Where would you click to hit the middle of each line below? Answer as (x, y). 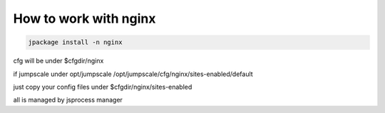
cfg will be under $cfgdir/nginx (58, 61)
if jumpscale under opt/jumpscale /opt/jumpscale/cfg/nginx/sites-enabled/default (133, 74)
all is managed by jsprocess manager (68, 100)
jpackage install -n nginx (75, 42)
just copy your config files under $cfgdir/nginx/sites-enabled (103, 87)
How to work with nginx (84, 18)
